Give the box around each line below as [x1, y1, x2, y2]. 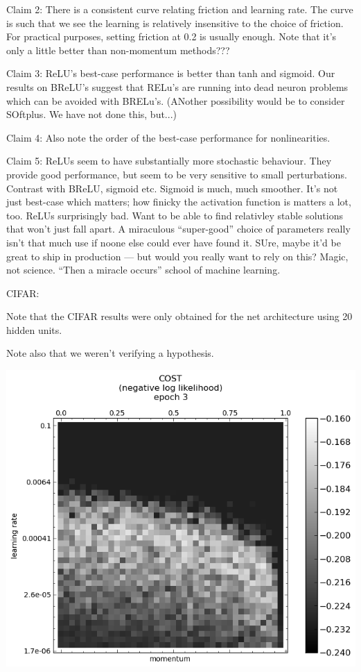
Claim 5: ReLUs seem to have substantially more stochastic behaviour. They [6, 153, 332, 168]
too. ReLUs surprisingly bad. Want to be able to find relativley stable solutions [6, 208, 343, 222]
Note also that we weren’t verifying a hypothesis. [6, 346, 214, 360]
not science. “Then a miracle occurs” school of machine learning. [6, 262, 281, 277]
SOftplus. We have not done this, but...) [6, 107, 177, 121]
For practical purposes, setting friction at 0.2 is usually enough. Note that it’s [6, 29, 337, 44]
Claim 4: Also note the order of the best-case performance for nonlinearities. [6, 130, 331, 144]
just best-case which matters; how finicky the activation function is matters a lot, [6, 194, 351, 209]
